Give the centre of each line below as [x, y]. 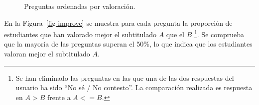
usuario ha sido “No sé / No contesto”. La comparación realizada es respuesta [134, 87]
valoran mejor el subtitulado [47, 54]
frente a [59, 97]
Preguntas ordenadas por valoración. [80, 6]
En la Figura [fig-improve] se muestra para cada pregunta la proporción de [118, 23]
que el [175, 34]
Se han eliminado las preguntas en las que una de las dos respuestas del [125, 78]
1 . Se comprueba [219, 33]
